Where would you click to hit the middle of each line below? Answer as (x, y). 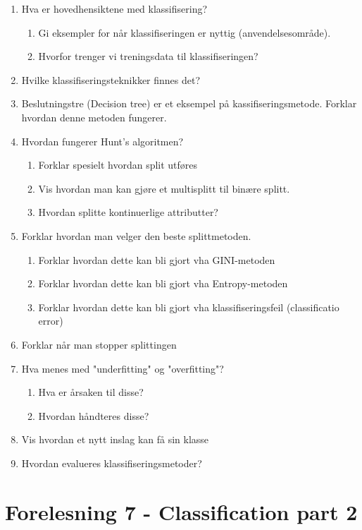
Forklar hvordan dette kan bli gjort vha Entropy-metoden (163, 283)
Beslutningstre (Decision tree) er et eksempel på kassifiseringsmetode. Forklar (189, 103)
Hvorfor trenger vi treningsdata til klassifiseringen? (148, 56)
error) (51, 321)
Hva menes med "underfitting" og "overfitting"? (123, 368)
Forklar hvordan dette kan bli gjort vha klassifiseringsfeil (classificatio (189, 307)
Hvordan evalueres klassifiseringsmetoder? (112, 463)
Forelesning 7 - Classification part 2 (181, 511)
